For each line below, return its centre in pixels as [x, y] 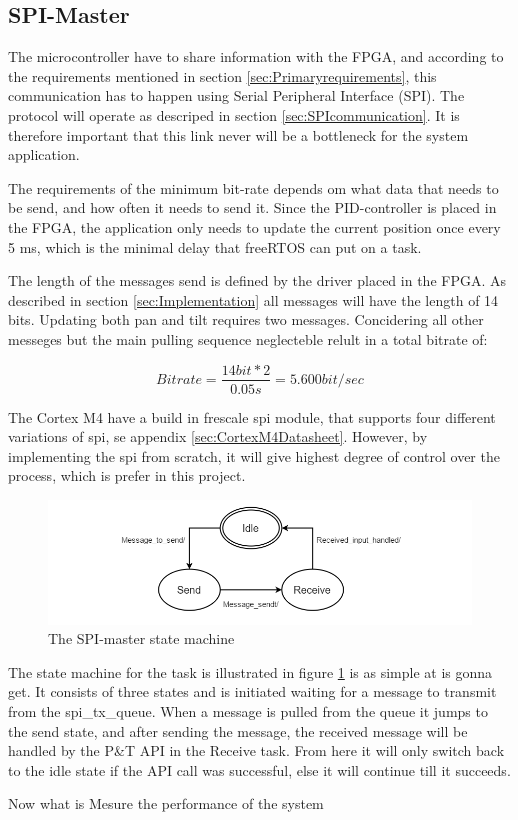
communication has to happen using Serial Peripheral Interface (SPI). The [236, 95]
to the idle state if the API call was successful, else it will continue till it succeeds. [259, 769]
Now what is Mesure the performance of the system [166, 803]
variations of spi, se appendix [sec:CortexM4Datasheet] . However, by [218, 436]
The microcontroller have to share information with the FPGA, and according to [256, 56]
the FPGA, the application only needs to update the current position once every [254, 226]
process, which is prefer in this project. [127, 475]
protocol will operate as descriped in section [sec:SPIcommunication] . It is [234, 114]
